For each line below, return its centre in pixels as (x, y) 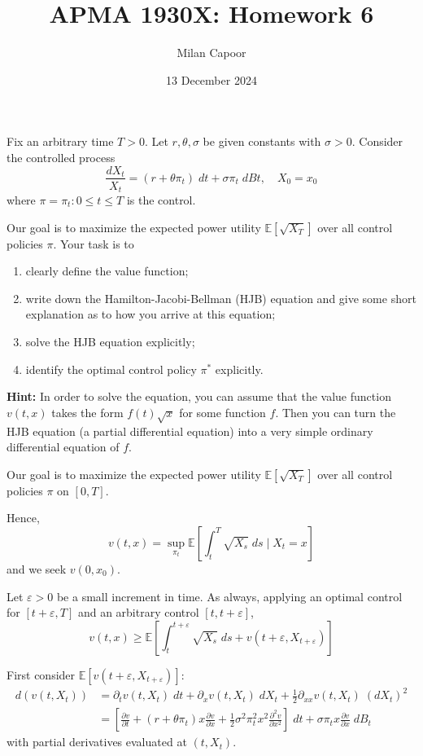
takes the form (87, 412)
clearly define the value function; (107, 271)
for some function (222, 412)
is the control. (161, 200)
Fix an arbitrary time (60, 141)
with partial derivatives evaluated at (97, 742)
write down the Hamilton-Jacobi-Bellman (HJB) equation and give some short (221, 298)
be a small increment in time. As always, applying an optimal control (229, 596)
